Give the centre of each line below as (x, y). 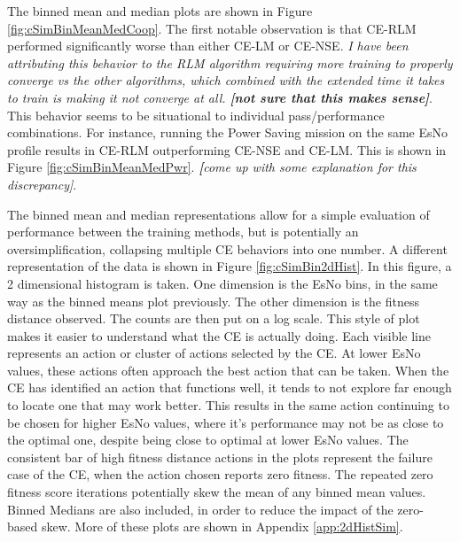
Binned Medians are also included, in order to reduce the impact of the (200, 509)
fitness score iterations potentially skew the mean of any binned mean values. (217, 492)
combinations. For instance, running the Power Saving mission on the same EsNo (227, 132)
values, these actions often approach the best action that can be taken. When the (228, 370)
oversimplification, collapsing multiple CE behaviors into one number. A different (227, 248)
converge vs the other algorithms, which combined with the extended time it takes (226, 80)
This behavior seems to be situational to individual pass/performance (196, 115)
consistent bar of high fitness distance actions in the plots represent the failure (220, 457)
